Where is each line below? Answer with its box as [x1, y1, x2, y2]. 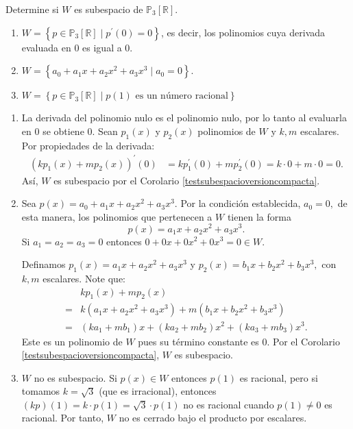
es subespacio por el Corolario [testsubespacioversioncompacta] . [53, 173, 320, 187]
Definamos [21, 257, 66, 271]
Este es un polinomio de [21, 334, 123, 348]
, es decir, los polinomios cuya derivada [160, 25, 326, 39]
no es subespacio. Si [34, 370, 117, 384]
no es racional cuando [183, 397, 274, 411]
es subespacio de [74, 2, 143, 16]
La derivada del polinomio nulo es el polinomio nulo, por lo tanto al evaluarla [21, 110, 347, 125]
